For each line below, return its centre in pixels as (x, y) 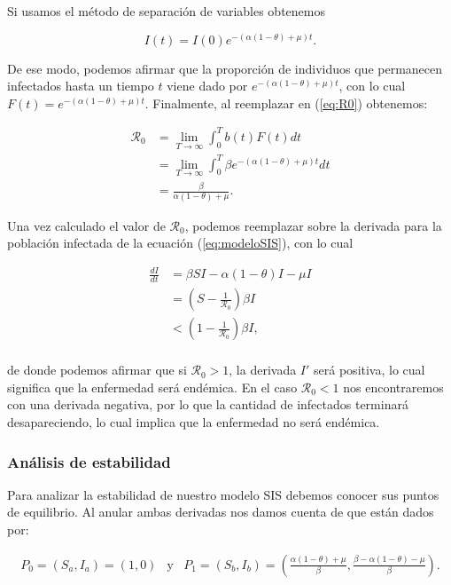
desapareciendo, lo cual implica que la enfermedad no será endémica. (194, 421)
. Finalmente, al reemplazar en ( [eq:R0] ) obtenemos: (286, 103)
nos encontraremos (393, 387)
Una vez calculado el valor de (86, 225)
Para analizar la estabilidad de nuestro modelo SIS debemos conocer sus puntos (223, 494)
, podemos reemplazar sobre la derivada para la (313, 225)
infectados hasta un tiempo (81, 86)
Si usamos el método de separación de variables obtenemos (166, 11)
